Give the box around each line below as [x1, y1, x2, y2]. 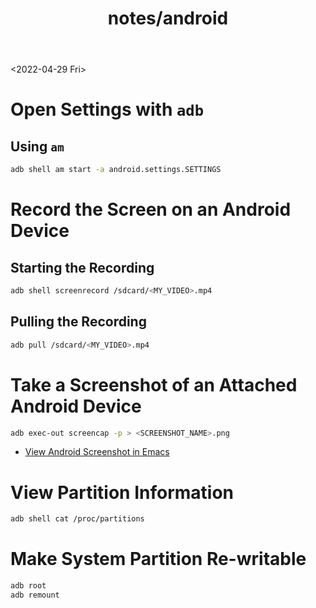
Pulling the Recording [10, 313, 147, 331]
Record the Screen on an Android [10, 198, 292, 221]
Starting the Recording [10, 259, 155, 276]
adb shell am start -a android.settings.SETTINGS [10, 165, 222, 175]
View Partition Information [10, 481, 234, 504]
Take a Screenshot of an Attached [10, 373, 298, 396]
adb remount [10, 590, 60, 601]
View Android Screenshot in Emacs [24, 446, 170, 458]
